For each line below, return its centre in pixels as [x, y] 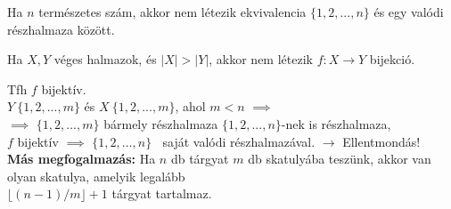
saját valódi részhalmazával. [239, 141]
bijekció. [392, 59]
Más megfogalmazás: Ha [82, 159]
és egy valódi [409, 12]
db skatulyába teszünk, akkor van [340, 159]
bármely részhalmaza [161, 123]
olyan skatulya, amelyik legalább [96, 176]
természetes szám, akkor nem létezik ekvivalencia [172, 12]
